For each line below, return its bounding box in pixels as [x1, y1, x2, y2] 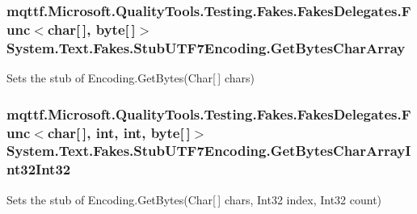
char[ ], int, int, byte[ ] [47, 122, 191, 142]
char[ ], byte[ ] [47, 19, 136, 39]
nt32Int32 [6, 159, 71, 179]
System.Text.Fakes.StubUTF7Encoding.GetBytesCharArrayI [6, 141, 411, 161]
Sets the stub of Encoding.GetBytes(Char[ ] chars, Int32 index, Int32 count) [6, 191, 382, 208]
